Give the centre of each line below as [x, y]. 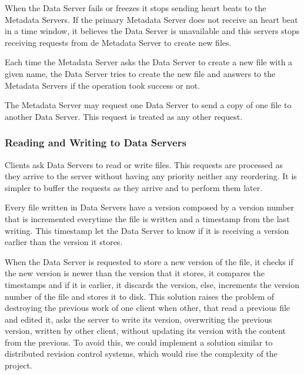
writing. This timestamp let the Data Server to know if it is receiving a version [147, 230]
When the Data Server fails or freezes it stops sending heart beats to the [136, 8]
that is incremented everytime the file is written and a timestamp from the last [147, 218]
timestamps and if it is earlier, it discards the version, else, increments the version [152, 284]
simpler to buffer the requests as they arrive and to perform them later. [134, 187]
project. [19, 365]
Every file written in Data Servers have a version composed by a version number [150, 207]
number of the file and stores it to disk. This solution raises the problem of [140, 296]
